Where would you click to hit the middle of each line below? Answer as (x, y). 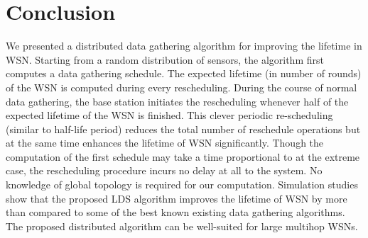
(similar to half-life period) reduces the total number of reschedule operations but (183, 129)
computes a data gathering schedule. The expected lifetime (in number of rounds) (184, 73)
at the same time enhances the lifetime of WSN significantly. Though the (165, 143)
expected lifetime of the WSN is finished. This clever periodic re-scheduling (169, 115)
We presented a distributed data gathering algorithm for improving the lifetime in (184, 46)
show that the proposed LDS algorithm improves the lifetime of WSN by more (177, 198)
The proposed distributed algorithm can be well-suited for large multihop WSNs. (182, 226)
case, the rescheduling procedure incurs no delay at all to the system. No (164, 170)
